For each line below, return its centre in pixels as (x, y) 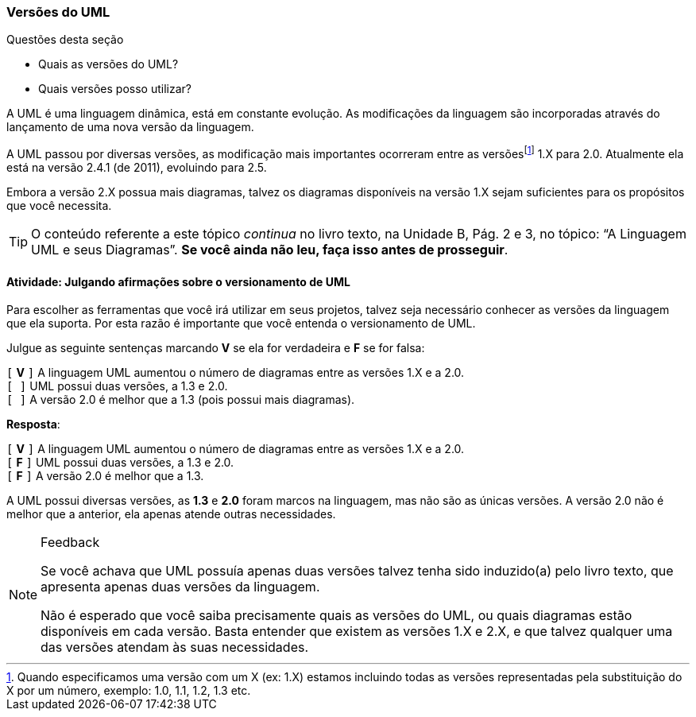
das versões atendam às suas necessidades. (175, 647)
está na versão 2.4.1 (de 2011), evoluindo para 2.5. (137, 168)
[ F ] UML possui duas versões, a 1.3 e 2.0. (120, 463)
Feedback (70, 543)
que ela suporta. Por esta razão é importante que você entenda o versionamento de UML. (241, 324)
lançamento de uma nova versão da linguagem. (130, 127)
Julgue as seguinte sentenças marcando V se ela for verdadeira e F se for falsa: (216, 348)
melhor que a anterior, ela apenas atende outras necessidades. (171, 514)
